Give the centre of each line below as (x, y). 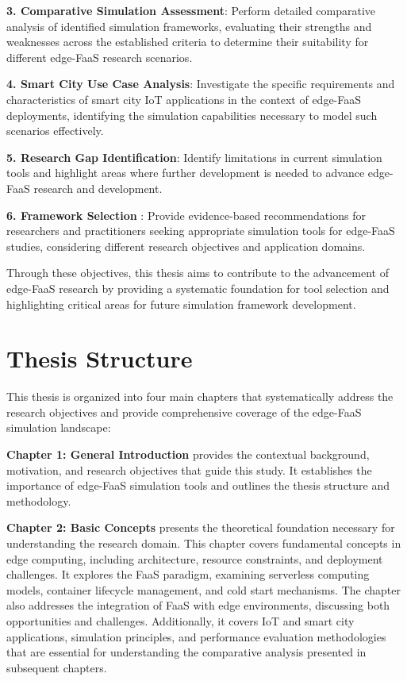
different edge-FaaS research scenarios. (100, 57)
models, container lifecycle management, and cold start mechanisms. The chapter (203, 589)
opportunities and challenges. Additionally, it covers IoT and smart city (180, 620)
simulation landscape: (59, 427)
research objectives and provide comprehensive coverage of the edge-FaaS (184, 412)
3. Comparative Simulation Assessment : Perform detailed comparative (191, 10)
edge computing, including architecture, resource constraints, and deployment (195, 558)
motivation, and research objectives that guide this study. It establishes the (189, 469)
